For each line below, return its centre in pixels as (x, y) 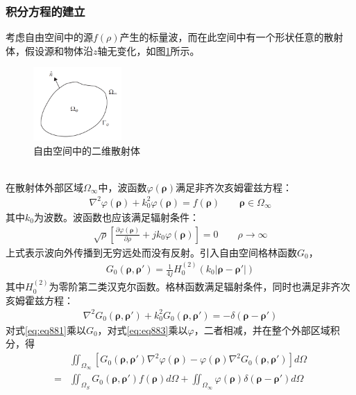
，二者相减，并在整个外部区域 (262, 330)
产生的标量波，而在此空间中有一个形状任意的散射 (231, 37)
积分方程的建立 (45, 11)
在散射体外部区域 (44, 187)
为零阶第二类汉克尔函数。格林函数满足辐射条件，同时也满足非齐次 (200, 287)
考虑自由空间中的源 (49, 37)
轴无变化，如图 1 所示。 (149, 50)
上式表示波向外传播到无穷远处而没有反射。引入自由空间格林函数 (151, 252)
